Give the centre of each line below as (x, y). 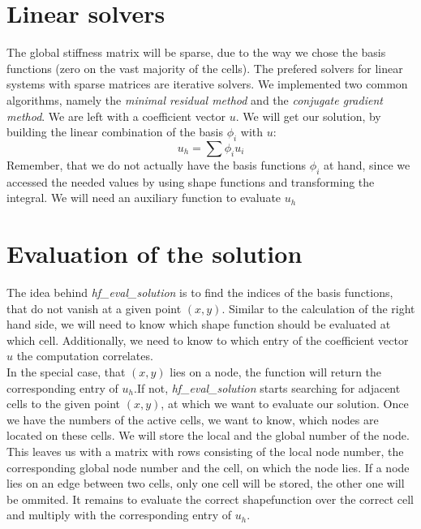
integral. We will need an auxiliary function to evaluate (144, 198)
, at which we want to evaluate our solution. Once (285, 404)
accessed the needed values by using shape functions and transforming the (191, 181)
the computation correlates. (85, 356)
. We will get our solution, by (308, 116)
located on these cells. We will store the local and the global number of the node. (208, 435)
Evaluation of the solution (155, 254)
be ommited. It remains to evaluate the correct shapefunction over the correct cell (210, 499)
